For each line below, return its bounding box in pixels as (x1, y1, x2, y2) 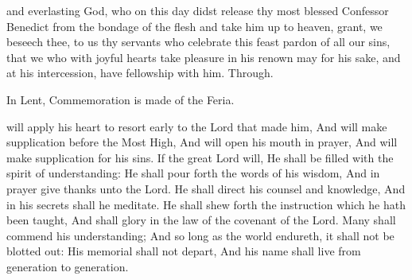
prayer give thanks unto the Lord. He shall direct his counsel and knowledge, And (6, 180, 406, 196)
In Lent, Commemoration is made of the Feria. (6, 91, 235, 107)
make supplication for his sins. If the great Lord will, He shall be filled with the (6, 149, 394, 165)
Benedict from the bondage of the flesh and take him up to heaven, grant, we (6, 17, 383, 34)
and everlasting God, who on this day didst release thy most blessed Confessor (6, 2, 389, 18)
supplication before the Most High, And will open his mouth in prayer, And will (6, 134, 398, 150)
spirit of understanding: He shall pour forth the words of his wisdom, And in (6, 165, 380, 181)
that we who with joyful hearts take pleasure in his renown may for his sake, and (6, 49, 401, 65)
